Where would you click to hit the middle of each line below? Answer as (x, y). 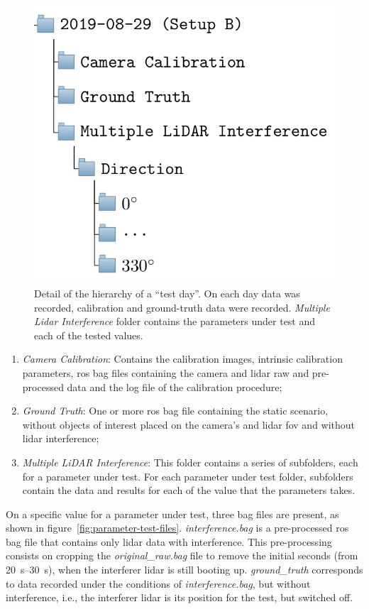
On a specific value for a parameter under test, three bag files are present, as (172, 514)
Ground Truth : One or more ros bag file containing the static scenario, (175, 411)
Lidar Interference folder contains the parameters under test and (175, 321)
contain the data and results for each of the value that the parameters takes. (189, 490)
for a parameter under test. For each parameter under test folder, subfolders (188, 476)
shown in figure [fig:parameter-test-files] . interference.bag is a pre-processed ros (177, 528)
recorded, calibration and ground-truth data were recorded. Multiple (182, 307)
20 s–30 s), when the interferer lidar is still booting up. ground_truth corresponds (184, 570)
